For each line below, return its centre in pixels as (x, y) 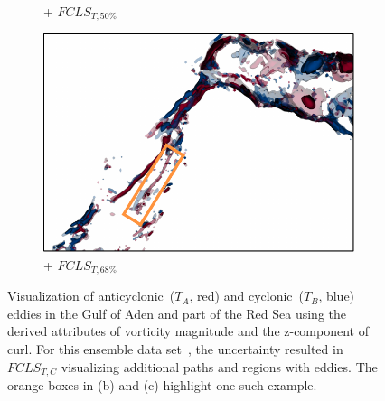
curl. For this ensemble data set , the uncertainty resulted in (175, 349)
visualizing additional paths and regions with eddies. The (219, 366)
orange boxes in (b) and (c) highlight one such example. (162, 385)
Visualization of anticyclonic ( (91, 296)
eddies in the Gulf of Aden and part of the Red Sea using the (177, 313)
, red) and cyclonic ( (246, 296)
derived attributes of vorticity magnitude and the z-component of (188, 331)
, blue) (337, 296)
